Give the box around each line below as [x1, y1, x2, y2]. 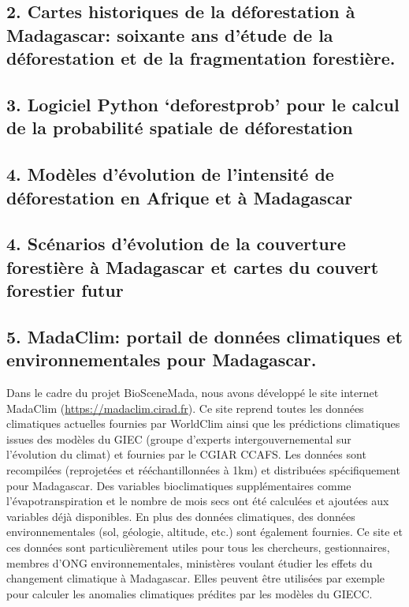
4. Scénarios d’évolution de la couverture [6, 231, 346, 256]
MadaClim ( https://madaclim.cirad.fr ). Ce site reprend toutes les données [6, 399, 364, 416]
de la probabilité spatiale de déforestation [6, 115, 353, 140]
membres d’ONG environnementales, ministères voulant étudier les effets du [6, 554, 373, 571]
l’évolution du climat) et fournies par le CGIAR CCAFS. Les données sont [6, 446, 366, 463]
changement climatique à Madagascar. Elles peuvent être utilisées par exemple [6, 570, 385, 586]
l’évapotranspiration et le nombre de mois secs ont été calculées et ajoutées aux [6, 493, 389, 509]
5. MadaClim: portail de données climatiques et [6, 324, 403, 348]
